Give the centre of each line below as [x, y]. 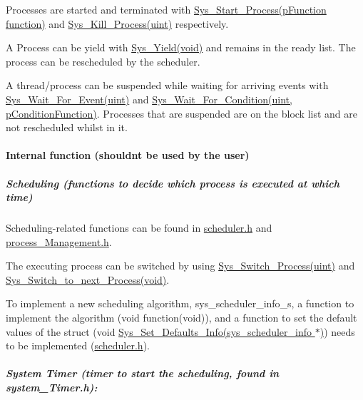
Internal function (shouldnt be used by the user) [128, 155]
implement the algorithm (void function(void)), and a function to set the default [181, 318]
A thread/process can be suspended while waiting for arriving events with [167, 85]
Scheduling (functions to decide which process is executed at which [173, 183]
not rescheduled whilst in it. [67, 127]
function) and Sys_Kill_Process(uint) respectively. [117, 23]
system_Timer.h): [52, 388]
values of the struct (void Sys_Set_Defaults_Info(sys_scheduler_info [159, 331]
